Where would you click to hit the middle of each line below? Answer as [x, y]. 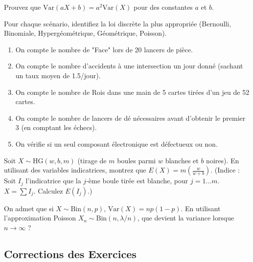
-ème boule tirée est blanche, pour [137, 181]
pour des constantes [163, 7]
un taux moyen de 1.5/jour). [58, 75]
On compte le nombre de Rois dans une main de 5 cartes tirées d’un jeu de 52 [132, 92]
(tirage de [92, 160]
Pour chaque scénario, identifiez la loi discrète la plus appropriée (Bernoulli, [118, 23]
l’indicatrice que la [53, 181]
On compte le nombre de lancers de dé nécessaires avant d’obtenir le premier [130, 118]
